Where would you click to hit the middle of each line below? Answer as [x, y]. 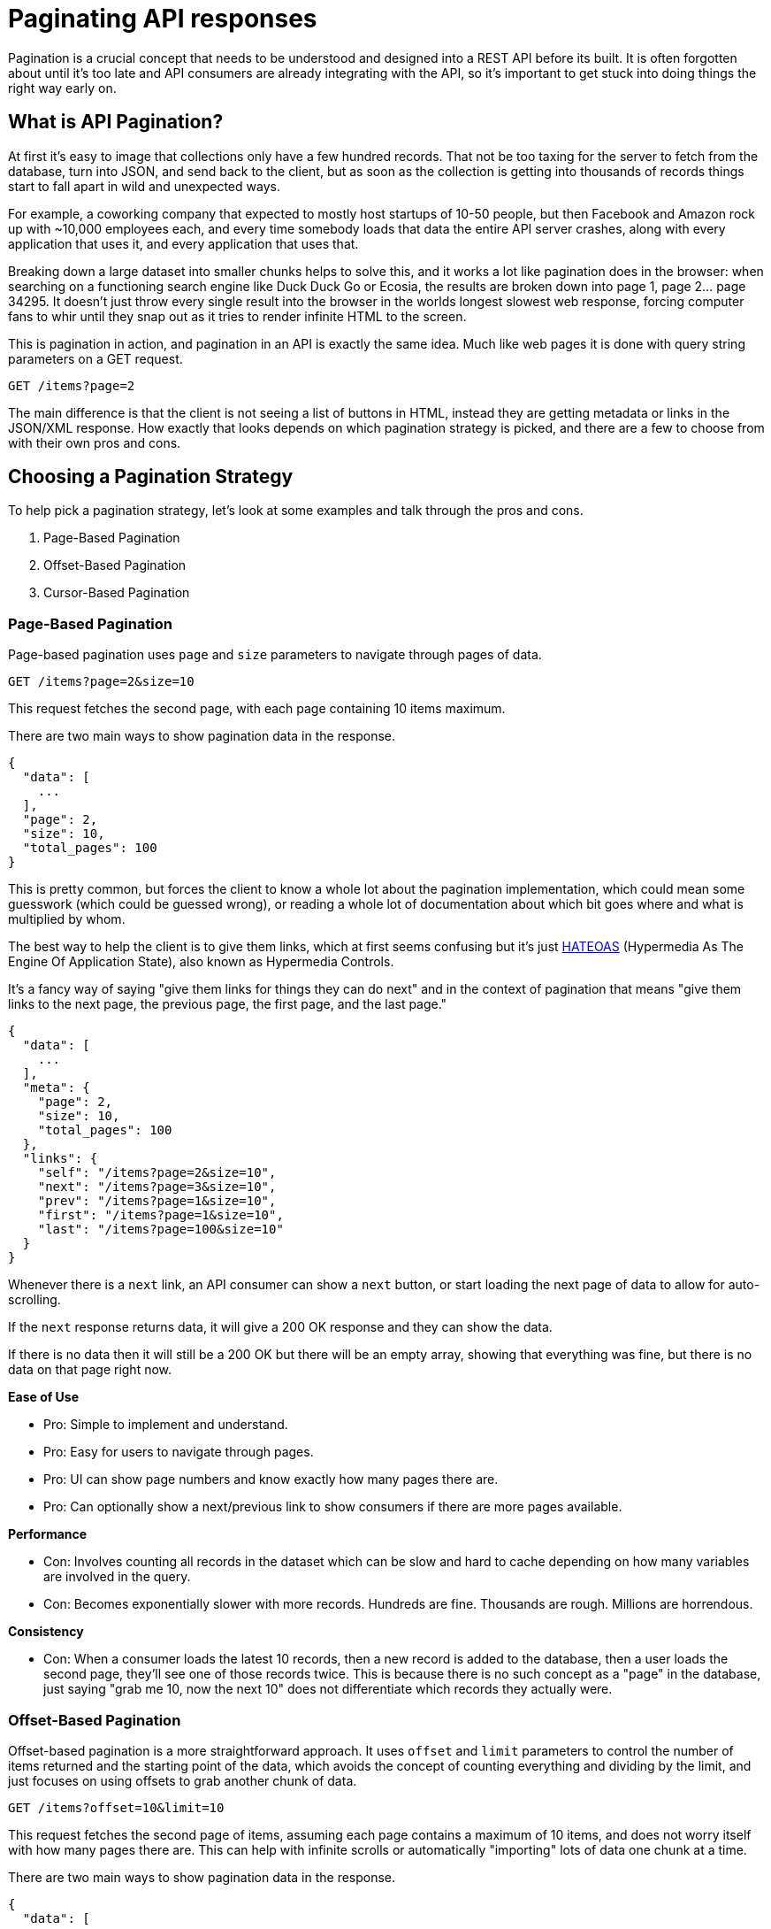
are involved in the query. [117, 1577]
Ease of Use [44, 1397]
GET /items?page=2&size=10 [101, 682]
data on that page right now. [90, 1370]
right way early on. [62, 88]
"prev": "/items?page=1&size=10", [157, 1201]
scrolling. [34, 1300]
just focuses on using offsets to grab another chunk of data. [183, 1780]
